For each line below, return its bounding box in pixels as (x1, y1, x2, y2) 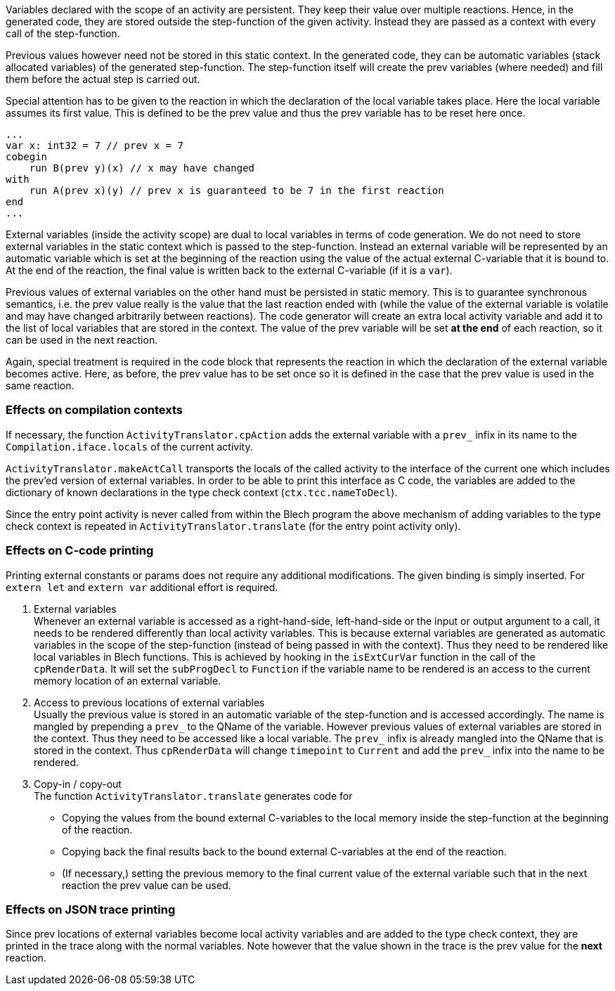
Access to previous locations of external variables (34, 696, 265, 708)
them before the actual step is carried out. (6, 73, 200, 85)
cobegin (6, 151, 48, 162)
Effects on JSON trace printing (6, 902, 176, 916)
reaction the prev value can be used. (62, 879, 231, 891)
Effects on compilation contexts (6, 403, 183, 417)
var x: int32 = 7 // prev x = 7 (6, 140, 183, 151)
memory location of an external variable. (34, 674, 221, 687)
